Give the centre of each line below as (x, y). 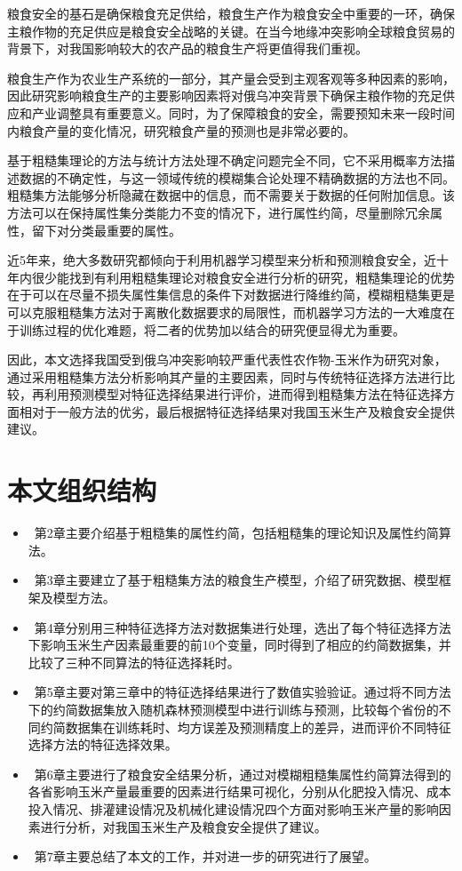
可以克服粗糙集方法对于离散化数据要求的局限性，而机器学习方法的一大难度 (225, 312)
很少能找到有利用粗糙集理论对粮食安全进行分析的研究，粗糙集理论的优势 (243, 277)
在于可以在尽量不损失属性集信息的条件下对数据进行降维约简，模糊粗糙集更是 (231, 295)
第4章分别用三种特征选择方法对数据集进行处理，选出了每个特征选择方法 (243, 627)
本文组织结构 (82, 490)
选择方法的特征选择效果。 (103, 744)
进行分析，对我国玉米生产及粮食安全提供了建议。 (183, 826)
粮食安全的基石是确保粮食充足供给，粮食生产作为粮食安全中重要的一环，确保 (231, 13)
